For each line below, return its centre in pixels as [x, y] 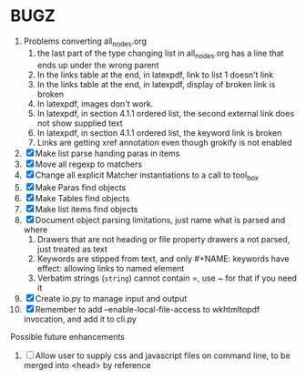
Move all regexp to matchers [89, 164]
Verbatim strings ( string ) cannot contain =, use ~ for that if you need [167, 278]
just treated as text [72, 249]
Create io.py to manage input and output [111, 299]
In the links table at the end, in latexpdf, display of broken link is [156, 84]
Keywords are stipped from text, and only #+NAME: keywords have [163, 259]
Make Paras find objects [81, 188]
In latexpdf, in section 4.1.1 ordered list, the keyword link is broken [159, 132]
